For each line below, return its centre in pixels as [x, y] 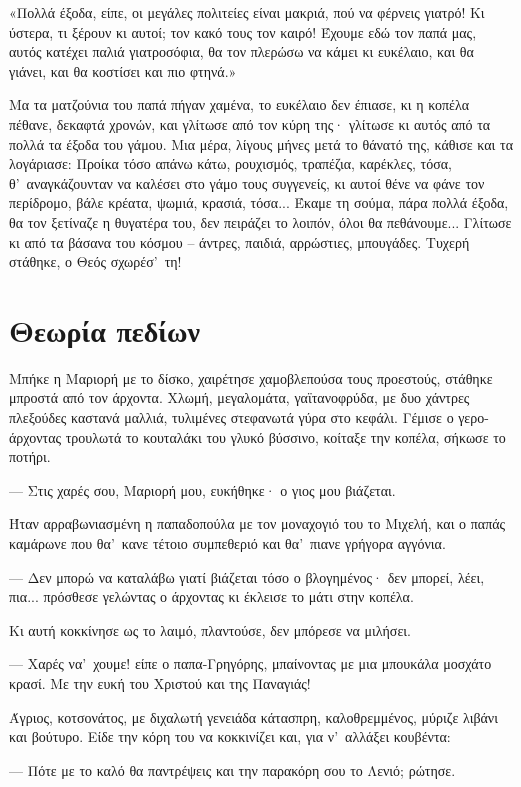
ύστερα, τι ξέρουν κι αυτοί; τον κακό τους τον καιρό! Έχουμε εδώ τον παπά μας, [243, 31]
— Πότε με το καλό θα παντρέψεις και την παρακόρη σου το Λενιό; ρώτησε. [232, 769]
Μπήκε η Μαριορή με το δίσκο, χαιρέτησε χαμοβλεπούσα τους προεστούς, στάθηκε [251, 377]
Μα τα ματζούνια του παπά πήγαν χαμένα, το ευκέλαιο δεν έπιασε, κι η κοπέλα [239, 104]
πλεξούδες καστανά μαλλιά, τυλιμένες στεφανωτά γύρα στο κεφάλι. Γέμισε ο [231, 417]
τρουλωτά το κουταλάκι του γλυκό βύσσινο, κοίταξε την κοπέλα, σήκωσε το [285, 436]
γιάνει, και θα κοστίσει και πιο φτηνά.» [123, 70]
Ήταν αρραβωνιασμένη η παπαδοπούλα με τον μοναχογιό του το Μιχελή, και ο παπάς [257, 523]
